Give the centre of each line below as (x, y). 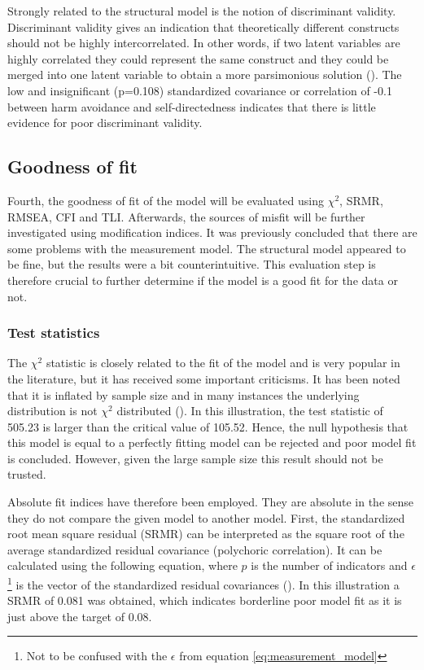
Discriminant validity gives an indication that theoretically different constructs (203, 26)
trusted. (27, 474)
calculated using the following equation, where (122, 565)
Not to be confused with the (97, 656)
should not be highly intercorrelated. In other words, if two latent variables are (204, 43)
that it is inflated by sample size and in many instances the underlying (184, 394)
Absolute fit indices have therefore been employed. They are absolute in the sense (211, 502)
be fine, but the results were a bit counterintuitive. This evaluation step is (192, 264)
